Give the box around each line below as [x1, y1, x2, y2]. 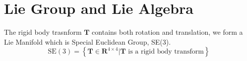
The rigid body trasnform [4, 27, 82, 37]
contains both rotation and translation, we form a [92, 27, 243, 37]
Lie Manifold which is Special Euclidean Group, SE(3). [4, 36, 171, 47]
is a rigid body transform [128, 48, 204, 56]
